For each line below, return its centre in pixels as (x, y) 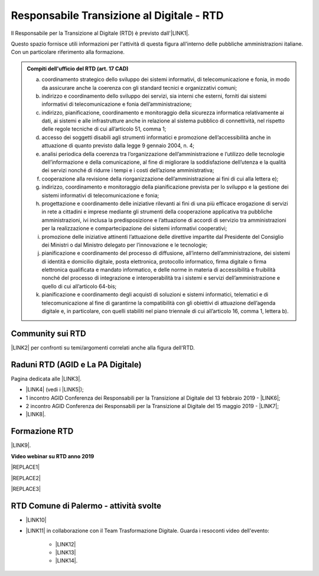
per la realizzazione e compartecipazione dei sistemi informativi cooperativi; (134, 228)
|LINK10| (36, 520)
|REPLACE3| (26, 488)
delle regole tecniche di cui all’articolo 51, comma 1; (104, 129)
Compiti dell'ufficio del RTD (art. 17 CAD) (78, 69)
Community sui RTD (48, 333)
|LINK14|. (66, 561)
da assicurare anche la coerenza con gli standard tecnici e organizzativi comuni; (139, 88)
